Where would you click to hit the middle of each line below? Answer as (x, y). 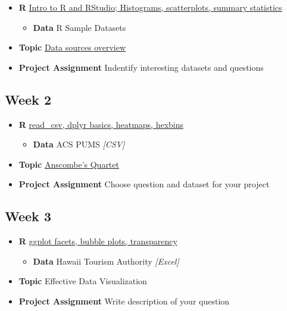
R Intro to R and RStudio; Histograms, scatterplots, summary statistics (150, 7)
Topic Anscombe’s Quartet (69, 164)
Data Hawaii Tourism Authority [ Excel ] (106, 261)
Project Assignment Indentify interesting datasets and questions (141, 67)
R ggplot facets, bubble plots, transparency (98, 241)
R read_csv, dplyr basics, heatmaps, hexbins (101, 124)
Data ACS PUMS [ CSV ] (79, 144)
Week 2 (28, 99)
